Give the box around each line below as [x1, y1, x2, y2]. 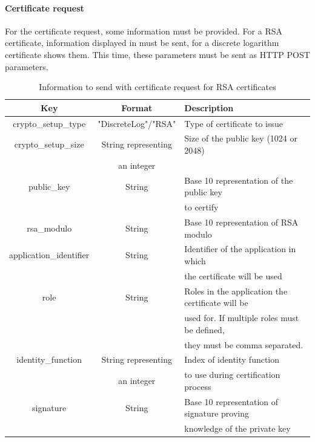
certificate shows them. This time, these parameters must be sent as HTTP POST [5, 48, 310, 60]
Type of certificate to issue [184, 117, 283, 129]
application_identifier [9, 249, 90, 261]
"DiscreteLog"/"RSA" [98, 117, 176, 129]
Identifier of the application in [184, 242, 296, 255]
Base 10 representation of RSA [184, 216, 299, 229]
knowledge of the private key [184, 422, 291, 435]
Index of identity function [184, 353, 280, 366]
